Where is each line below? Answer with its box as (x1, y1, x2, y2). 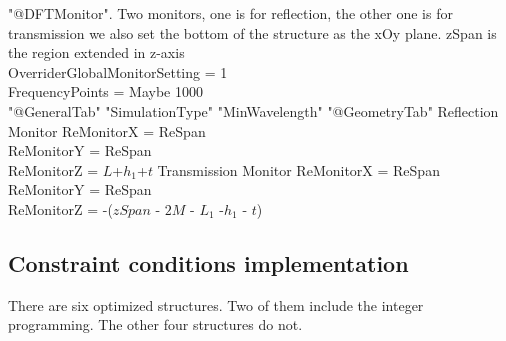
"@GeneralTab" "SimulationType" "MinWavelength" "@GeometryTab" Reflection (8, 100, 499, 121)
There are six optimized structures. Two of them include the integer (8, 294, 424, 315)
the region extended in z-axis (8, 42, 185, 63)
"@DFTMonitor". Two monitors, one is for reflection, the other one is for (8, 3, 453, 23)
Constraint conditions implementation (8, 247, 409, 278)
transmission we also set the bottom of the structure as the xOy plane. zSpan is (8, 22, 497, 43)
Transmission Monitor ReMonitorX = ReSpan (157, 159, 440, 180)
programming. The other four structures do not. (8, 314, 303, 335)
